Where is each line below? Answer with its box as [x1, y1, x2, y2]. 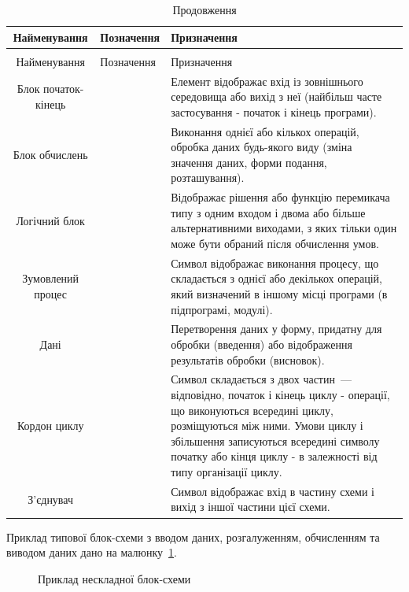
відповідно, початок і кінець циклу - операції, [171, 387, 390, 403]
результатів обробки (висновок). [171, 351, 325, 368]
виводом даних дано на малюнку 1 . [6, 544, 177, 561]
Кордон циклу [17, 417, 84, 434]
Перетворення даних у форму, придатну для [171, 320, 382, 337]
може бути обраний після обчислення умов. [171, 235, 379, 251]
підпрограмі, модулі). [171, 301, 273, 317]
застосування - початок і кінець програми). [171, 103, 377, 120]
